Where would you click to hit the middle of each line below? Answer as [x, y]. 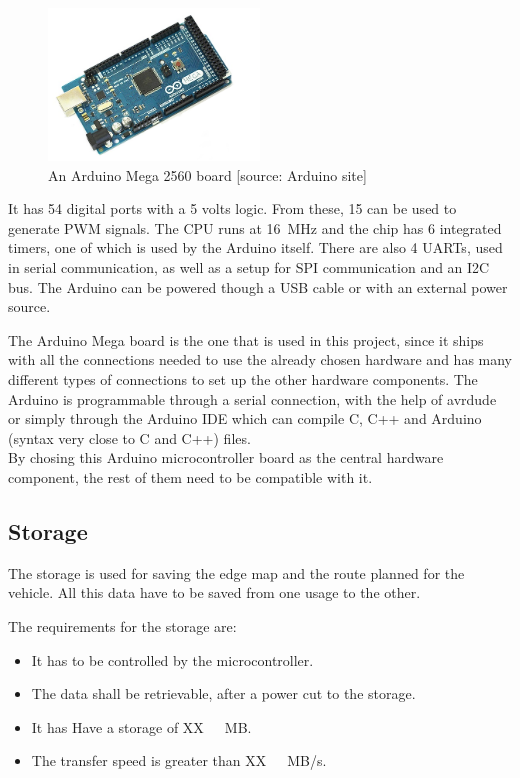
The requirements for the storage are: [122, 625]
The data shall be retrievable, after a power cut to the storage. [223, 693]
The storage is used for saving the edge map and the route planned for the [236, 572]
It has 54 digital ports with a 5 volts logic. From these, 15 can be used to [232, 208]
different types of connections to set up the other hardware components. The [243, 379]
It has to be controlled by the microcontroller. [172, 659]
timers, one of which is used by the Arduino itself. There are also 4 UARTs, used [255, 247]
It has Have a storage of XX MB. [141, 726]
